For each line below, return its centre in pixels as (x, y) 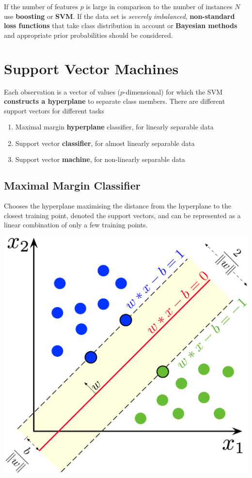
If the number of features (41, 6)
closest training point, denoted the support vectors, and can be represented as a (122, 215)
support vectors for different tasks (54, 110)
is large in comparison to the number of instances (159, 6)
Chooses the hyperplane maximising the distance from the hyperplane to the (118, 206)
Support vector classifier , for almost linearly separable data (105, 143)
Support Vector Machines (91, 68)
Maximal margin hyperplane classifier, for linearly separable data (114, 127)
